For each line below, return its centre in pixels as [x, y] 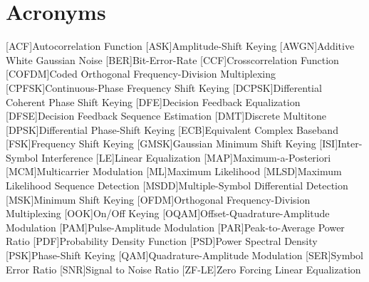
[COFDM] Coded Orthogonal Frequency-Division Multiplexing [141, 74]
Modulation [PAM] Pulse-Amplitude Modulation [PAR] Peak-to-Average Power [175, 227]
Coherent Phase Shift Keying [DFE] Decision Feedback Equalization [153, 101]
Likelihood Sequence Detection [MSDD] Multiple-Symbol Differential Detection [177, 186]
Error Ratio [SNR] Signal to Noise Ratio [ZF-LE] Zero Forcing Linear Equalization [183, 269]
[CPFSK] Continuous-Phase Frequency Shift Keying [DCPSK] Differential [164, 87]
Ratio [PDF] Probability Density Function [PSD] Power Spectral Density [162, 241]
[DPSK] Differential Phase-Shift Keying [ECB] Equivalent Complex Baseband [172, 129]
